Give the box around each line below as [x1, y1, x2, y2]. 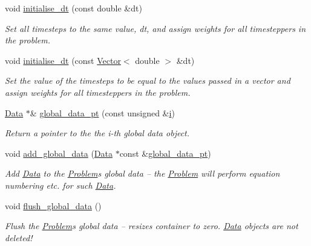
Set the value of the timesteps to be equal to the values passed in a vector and [5, 74, 290, 87]
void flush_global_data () [5, 199, 102, 212]
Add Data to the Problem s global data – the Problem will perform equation [5, 167, 280, 180]
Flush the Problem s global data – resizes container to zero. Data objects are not [5, 219, 298, 232]
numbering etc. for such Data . [5, 178, 116, 191]
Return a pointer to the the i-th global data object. [5, 127, 190, 139]
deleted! [5, 231, 33, 244]
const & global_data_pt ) [119, 147, 211, 159]
